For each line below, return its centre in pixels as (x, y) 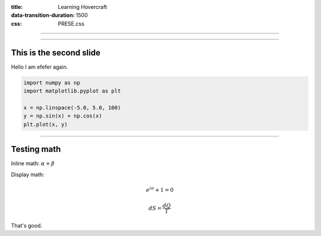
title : (17, 7)
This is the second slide (56, 53)
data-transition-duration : (43, 15)
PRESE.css (71, 23)
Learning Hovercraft (82, 7)
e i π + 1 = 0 (160, 189)
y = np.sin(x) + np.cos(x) (63, 116)
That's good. (27, 225)
